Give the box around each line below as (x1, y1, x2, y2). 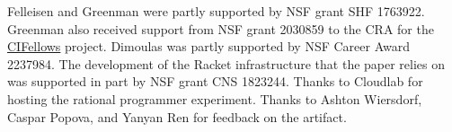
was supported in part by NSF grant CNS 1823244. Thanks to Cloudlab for (7, 72, 423, 91)
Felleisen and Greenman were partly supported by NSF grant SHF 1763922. (7, 2, 425, 20)
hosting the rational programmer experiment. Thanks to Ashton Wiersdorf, (7, 89, 422, 108)
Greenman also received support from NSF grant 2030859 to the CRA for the (7, 19, 434, 38)
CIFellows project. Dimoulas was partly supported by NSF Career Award (7, 37, 410, 56)
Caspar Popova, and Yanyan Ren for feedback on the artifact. (7, 107, 347, 126)
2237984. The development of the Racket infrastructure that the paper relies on (7, 54, 446, 73)
